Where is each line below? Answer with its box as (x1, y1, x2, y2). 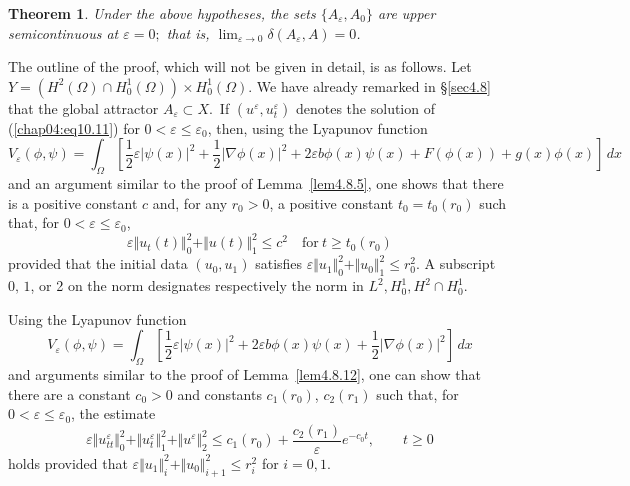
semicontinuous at (8, 22, 119, 43)
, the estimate (71, 403, 156, 424)
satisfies (255, 253, 303, 274)
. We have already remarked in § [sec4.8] (248, 75, 491, 96)
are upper (378, 3, 436, 23)
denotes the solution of (295, 97, 435, 118)
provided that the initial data (8, 253, 188, 274)
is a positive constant (8, 192, 138, 213)
